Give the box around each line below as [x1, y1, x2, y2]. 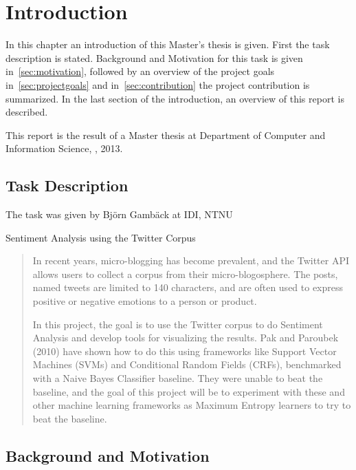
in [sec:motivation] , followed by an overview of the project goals [5, 64, 275, 78]
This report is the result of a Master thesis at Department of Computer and [5, 127, 326, 142]
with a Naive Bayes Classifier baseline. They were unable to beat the [32, 371, 323, 385]
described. [5, 105, 48, 119]
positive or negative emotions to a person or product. [32, 294, 257, 308]
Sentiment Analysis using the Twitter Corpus [5, 230, 196, 244]
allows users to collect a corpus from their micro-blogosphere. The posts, [32, 266, 338, 281]
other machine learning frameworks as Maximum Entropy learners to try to [32, 398, 351, 412]
